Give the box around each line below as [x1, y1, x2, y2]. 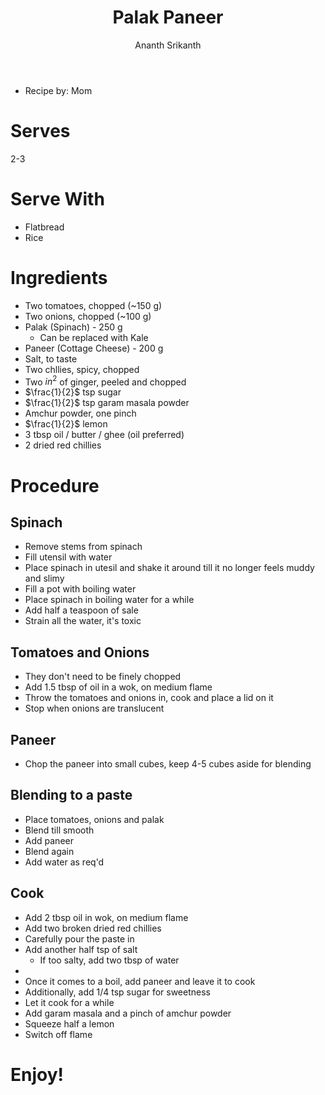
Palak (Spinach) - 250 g [24, 321, 123, 333]
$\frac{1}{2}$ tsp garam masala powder [24, 397, 190, 409]
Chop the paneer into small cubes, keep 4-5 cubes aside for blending [24, 758, 312, 770]
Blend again [24, 845, 75, 857]
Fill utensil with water [24, 551, 113, 563]
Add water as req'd [24, 856, 105, 868]
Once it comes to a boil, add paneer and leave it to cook [24, 975, 256, 987]
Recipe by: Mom [24, 84, 93, 96]
